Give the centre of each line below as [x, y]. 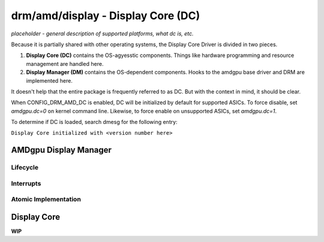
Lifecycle [25, 168]
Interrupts [26, 183]
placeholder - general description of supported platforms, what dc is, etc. [103, 34]
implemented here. [49, 80]
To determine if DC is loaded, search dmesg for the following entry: [94, 122]
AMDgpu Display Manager [61, 150]
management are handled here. [65, 63]
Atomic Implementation [46, 199]
